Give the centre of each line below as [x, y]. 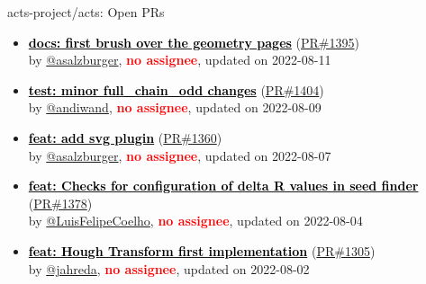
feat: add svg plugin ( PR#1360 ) [125, 137]
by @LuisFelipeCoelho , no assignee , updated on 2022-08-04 [195, 221]
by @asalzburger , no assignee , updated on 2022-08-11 [180, 60]
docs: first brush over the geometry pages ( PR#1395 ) [194, 42]
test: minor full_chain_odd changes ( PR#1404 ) [176, 89]
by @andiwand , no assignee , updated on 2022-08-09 [175, 107]
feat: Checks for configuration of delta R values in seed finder [223, 186]
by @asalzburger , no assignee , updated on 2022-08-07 [180, 155]
